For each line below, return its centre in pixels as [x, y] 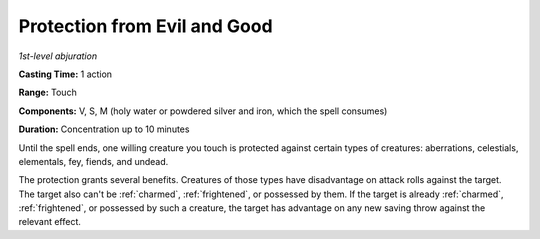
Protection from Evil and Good [146, 26]
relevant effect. [50, 222]
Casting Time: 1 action [65, 74]
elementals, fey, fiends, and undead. [93, 161]
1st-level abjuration [58, 56]
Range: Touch [47, 92]
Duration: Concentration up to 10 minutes [104, 129]
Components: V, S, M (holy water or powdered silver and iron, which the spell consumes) [203, 111]
